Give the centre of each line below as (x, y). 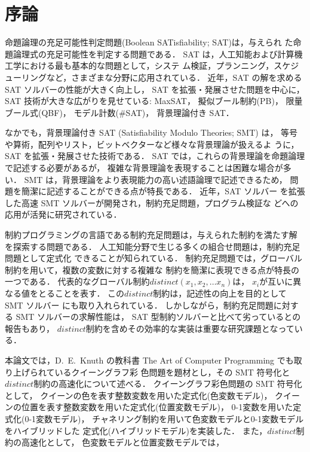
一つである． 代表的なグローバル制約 (77, 281)
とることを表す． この (81, 293)
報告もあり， (30, 328)
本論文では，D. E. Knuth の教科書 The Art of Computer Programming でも (149, 360)
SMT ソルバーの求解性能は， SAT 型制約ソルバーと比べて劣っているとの (158, 317)
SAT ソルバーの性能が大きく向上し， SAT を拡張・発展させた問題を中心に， (155, 89)
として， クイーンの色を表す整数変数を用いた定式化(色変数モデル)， (139, 395)
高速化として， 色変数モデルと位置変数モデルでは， (123, 442)
